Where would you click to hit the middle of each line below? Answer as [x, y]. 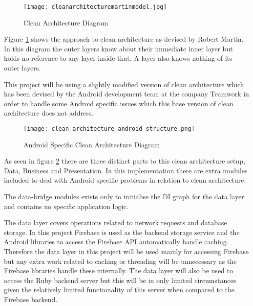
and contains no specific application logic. [66, 206]
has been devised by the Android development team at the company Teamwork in [126, 94]
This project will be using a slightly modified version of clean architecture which [124, 84]
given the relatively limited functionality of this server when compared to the [119, 290]
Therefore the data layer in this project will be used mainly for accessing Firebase [126, 251]
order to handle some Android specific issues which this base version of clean [119, 103]
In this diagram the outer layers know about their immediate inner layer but [118, 48]
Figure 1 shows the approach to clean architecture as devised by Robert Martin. [124, 39]
